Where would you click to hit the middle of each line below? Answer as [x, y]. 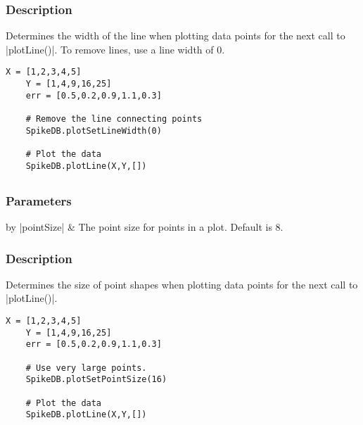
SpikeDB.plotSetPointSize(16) [96, 380]
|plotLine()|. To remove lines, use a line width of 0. [115, 49]
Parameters [39, 200]
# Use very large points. [86, 368]
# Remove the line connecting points [114, 119]
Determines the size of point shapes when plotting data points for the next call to [182, 284]
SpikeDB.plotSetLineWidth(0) [94, 131]
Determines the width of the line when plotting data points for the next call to [176, 36]
